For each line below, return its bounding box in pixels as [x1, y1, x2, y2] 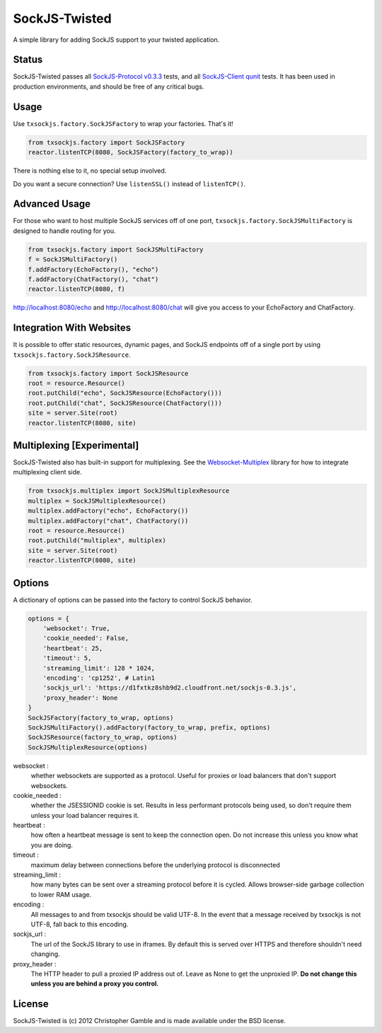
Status [13, 54, 43, 66]
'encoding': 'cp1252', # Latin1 [42, 674, 156, 682]
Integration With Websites [13, 322, 131, 334]
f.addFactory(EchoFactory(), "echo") [28, 266, 159, 273]
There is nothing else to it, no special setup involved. [13, 166, 167, 175]
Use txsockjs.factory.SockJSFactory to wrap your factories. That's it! [13, 119, 233, 127]
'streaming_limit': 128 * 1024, [42, 664, 156, 672]
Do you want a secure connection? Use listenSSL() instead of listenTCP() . [13, 179, 246, 188]
